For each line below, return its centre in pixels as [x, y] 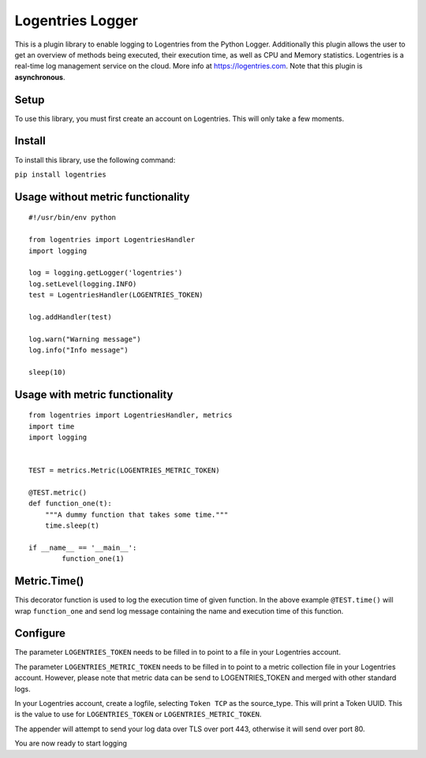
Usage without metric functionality [102, 197]
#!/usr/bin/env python [73, 218]
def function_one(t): [70, 504]
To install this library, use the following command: [95, 160]
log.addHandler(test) [70, 317]
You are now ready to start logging [71, 743]
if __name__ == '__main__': [83, 547]
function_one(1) [93, 559]
